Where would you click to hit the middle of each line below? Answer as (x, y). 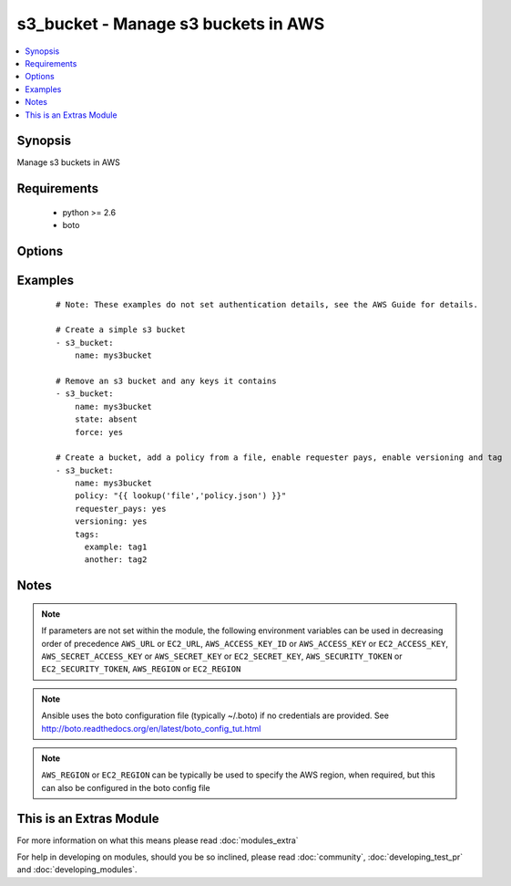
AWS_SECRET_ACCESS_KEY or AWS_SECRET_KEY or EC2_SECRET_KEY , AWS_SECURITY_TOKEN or (222, 656)
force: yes (99, 432)
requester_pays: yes (120, 508)
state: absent (106, 419)
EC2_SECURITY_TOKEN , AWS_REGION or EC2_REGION (141, 669)
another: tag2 (116, 560)
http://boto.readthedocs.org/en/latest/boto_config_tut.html (151, 728)
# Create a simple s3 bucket (121, 330)
